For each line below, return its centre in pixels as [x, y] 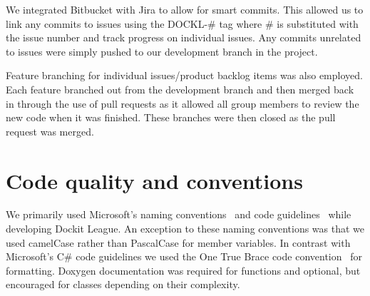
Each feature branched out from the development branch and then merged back [180, 89]
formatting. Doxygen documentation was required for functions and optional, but [183, 270]
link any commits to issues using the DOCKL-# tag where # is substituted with [182, 23]
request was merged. [50, 131]
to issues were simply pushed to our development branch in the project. [162, 51]
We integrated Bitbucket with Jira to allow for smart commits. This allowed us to [185, 9]
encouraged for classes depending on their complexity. [123, 284]
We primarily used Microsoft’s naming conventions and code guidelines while [179, 214]
